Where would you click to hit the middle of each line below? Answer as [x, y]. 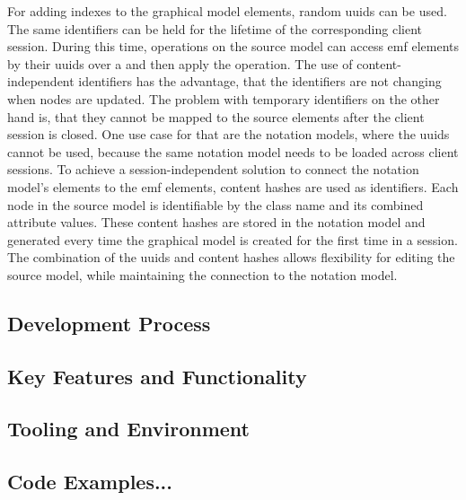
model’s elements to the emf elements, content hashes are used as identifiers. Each [233, 186]
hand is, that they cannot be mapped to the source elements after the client [216, 116]
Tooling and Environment [128, 429]
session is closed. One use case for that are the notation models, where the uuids [229, 134]
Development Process [109, 323]
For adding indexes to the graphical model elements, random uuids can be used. [227, 11]
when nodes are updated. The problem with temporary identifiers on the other [224, 98]
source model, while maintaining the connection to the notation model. [202, 274]
